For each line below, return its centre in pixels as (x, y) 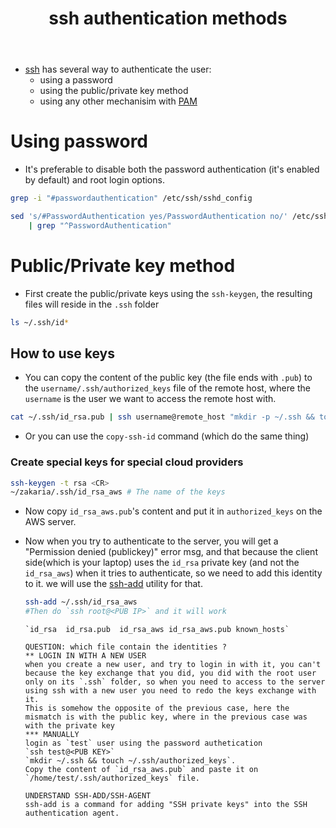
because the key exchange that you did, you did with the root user (170, 673)
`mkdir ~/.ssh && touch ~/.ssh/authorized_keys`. (130, 761)
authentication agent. (72, 813)
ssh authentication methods (168, 18)
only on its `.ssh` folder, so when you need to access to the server (175, 682)
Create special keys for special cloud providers (127, 462)
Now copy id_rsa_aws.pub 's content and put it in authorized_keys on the (173, 511)
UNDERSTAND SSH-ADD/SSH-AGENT (88, 796)
